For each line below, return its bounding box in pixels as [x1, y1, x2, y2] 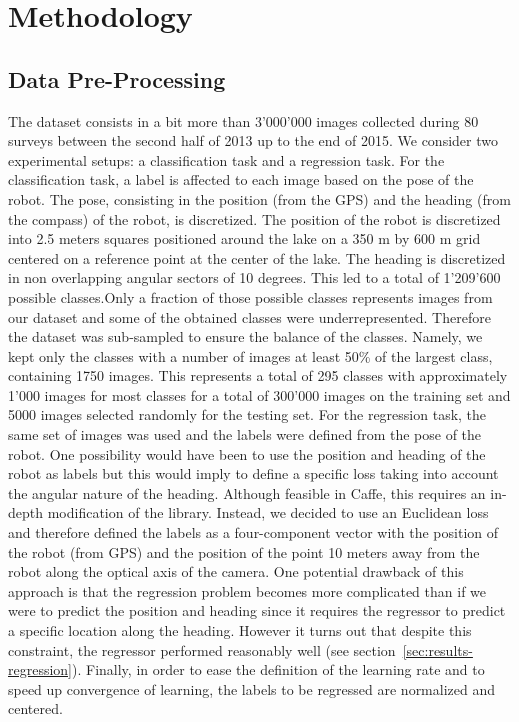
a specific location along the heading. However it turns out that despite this [8, 620, 472, 641]
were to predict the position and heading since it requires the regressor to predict [8, 600, 506, 621]
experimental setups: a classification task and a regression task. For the [8, 149, 445, 170]
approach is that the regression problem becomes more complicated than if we [8, 580, 487, 601]
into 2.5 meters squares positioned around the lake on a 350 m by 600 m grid [8, 228, 481, 249]
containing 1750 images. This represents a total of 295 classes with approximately [8, 365, 508, 386]
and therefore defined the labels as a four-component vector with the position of [8, 522, 499, 543]
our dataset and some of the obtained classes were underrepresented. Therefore [8, 306, 491, 327]
